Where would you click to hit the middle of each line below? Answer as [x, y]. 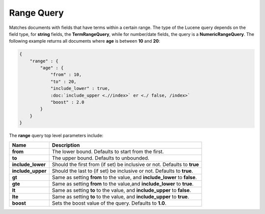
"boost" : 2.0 [67, 102]
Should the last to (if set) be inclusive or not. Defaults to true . [122, 171]
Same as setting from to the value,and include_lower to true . [123, 184]
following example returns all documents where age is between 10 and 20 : [85, 41]
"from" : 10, [66, 75]
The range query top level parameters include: [56, 135]
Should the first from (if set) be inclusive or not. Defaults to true [125, 164]
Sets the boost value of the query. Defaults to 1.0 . [109, 203]
